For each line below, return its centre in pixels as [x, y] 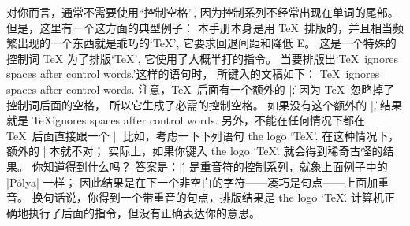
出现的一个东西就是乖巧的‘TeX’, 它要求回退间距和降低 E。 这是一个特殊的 [207, 43]
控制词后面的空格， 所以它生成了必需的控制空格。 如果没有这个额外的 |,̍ [192, 104]
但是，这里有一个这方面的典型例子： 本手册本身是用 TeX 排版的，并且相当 [199, 27]
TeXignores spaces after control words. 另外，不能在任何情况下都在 [199, 120]
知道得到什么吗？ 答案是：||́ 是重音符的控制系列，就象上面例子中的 [215, 166]
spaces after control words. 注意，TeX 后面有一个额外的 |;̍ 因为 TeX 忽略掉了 [201, 89]
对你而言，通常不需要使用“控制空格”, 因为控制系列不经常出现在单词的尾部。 [203, 12]
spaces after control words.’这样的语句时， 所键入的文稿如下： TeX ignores [193, 74]
